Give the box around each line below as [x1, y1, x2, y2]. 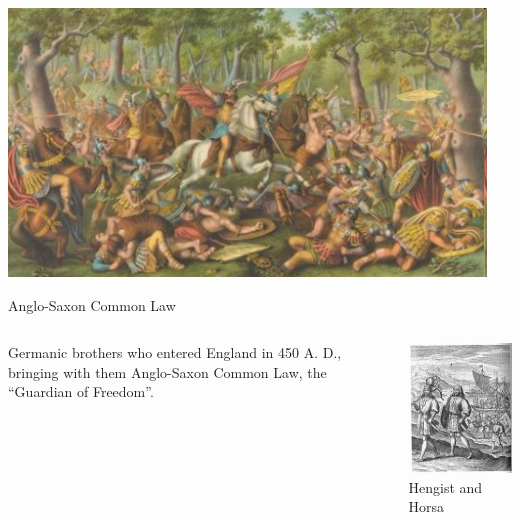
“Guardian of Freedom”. [8, 381, 154, 402]
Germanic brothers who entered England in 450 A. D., [8, 342, 342, 363]
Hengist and [408, 476, 483, 497]
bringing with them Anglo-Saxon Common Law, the [8, 361, 327, 382]
